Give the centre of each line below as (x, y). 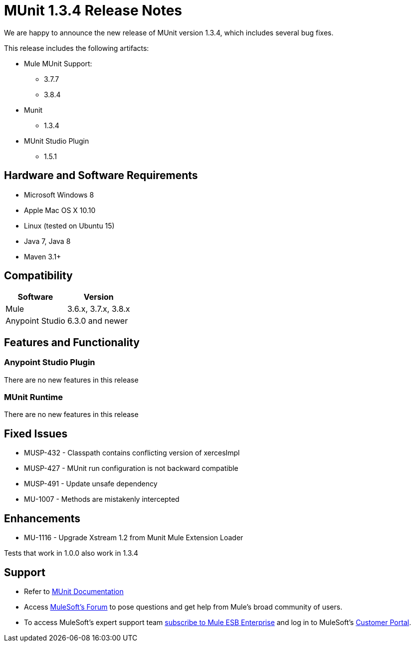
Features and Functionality (72, 342)
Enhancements (42, 518)
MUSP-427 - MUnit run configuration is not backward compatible (131, 468)
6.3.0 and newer (98, 321)
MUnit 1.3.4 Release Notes (93, 10)
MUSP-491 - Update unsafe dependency (91, 484)
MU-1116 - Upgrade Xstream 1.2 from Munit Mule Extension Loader (134, 538)
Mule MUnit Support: (58, 63)
